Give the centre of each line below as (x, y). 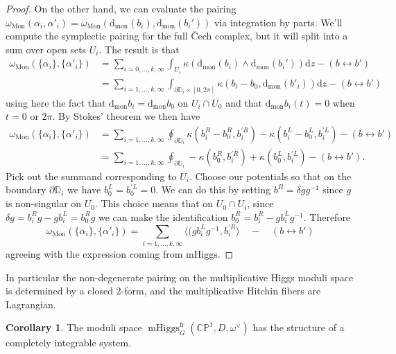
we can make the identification (163, 216)
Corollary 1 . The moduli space (74, 327)
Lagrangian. (31, 304)
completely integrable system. (69, 343)
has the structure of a (299, 327)
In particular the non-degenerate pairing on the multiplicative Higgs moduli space (180, 277)
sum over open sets (46, 49)
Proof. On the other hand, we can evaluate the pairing (121, 8)
